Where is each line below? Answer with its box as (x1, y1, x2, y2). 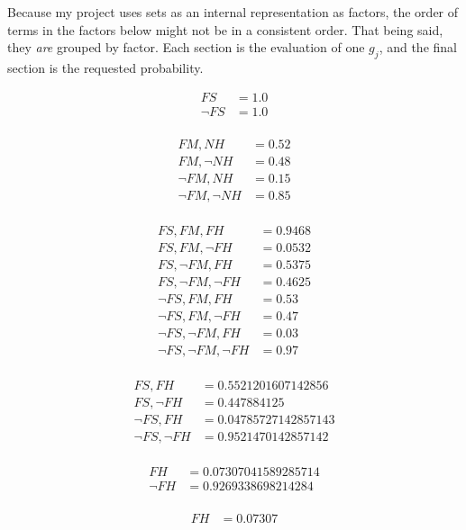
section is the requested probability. (7, 58, 204, 76)
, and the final (379, 38, 457, 57)
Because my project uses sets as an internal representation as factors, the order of (7, 3, 459, 21)
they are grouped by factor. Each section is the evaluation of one (7, 38, 365, 57)
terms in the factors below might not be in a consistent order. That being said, (7, 20, 443, 39)
